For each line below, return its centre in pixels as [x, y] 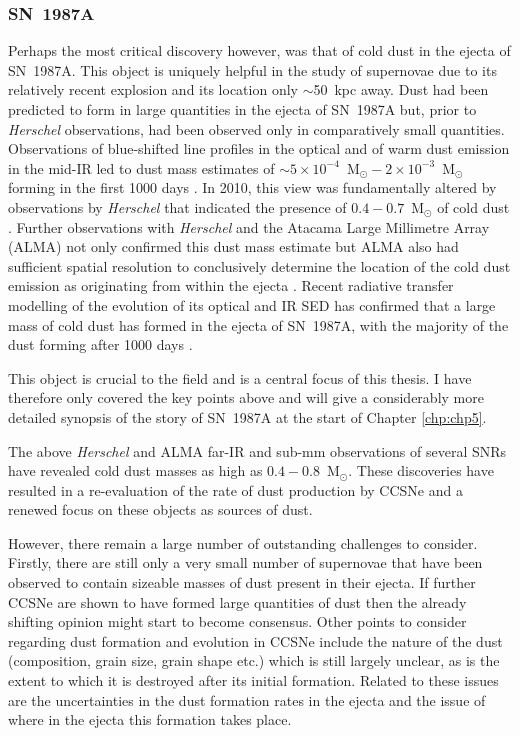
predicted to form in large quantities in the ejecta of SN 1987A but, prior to [242, 109]
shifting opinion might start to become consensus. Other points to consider [237, 621]
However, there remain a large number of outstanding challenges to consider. [243, 542]
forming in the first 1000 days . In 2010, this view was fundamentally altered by [252, 187]
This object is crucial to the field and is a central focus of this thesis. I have [240, 377]
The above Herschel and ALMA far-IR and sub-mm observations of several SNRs [257, 450]
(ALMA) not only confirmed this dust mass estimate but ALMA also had [233, 246]
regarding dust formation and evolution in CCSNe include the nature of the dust [255, 640]
